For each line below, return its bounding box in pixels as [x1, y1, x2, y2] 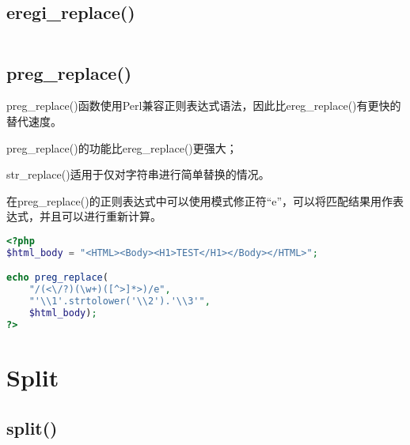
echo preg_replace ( [6, 272, 108, 284]
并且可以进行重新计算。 [39, 208, 161, 224]
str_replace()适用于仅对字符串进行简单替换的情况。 [6, 166, 270, 183]
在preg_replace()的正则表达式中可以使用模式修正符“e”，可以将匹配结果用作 [6, 192, 393, 209]
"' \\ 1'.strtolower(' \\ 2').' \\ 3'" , [28, 296, 211, 307]
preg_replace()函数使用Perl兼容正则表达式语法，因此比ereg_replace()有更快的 [6, 97, 401, 114]
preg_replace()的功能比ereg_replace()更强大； [6, 139, 237, 156]
